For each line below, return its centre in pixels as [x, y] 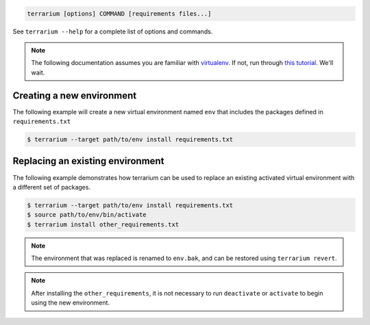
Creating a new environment [75, 95]
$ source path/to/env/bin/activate [87, 215]
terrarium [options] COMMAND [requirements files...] [119, 13]
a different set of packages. [52, 187]
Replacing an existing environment [88, 161]
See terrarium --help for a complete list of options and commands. [113, 31]
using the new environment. [70, 303]
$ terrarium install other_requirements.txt [103, 224]
